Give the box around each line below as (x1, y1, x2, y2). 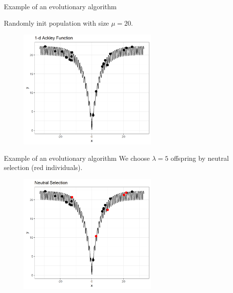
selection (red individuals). (4, 162, 83, 172)
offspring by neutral (170, 153, 229, 163)
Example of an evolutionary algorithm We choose (4, 153, 150, 163)
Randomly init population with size (4, 17, 109, 28)
